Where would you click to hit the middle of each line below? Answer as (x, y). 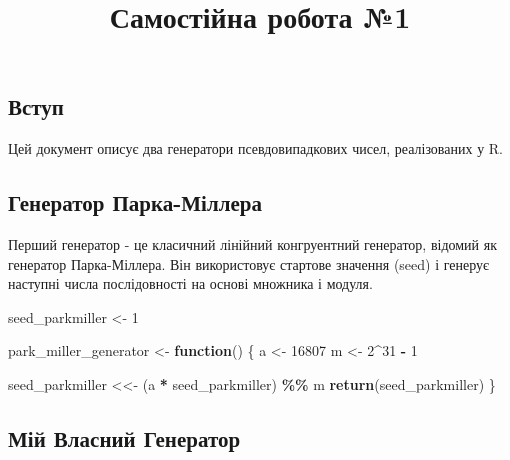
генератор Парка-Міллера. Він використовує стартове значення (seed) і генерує (249, 263)
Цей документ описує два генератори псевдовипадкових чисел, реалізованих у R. (256, 148)
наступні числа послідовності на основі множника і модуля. (190, 283)
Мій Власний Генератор (124, 437)
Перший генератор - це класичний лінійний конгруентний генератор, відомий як (252, 243)
